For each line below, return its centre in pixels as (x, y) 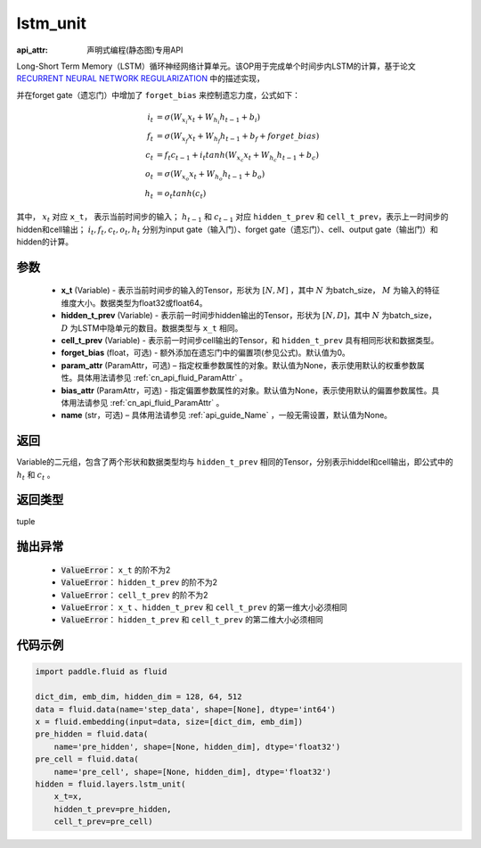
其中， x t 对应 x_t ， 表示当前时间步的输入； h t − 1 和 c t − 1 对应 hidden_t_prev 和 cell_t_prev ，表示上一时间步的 (232, 218)
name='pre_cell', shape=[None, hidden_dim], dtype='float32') (192, 772)
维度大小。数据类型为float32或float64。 (135, 302)
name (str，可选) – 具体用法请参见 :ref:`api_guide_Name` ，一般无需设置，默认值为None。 (226, 416)
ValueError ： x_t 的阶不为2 (116, 570)
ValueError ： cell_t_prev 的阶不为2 (135, 595)
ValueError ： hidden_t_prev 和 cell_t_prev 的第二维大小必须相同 (192, 620)
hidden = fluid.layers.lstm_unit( (110, 784)
